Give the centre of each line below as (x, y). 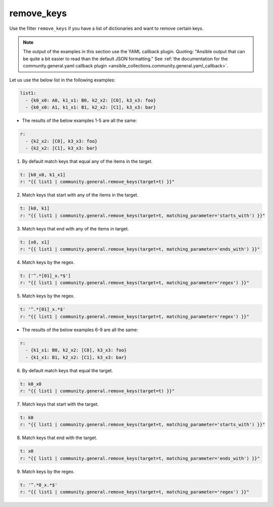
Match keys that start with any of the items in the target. (80, 195)
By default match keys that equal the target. (67, 370)
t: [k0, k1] (35, 208)
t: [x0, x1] (35, 242)
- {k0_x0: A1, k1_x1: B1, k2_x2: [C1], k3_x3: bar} (91, 107)
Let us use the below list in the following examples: (62, 80)
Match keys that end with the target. (60, 438)
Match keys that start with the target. (60, 404)
